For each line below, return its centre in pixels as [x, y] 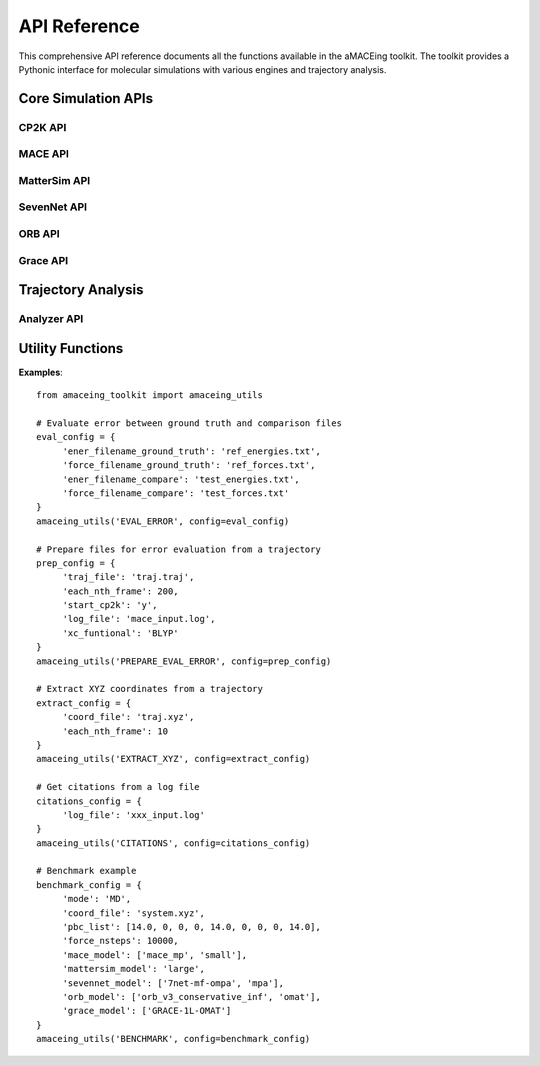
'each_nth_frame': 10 [115, 731]
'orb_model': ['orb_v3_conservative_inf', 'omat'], [192, 996]
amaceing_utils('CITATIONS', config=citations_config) [173, 843]
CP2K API [42, 127]
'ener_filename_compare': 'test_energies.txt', [181, 479]
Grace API [43, 260]
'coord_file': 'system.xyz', [133, 913]
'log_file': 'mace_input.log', [139, 619]
